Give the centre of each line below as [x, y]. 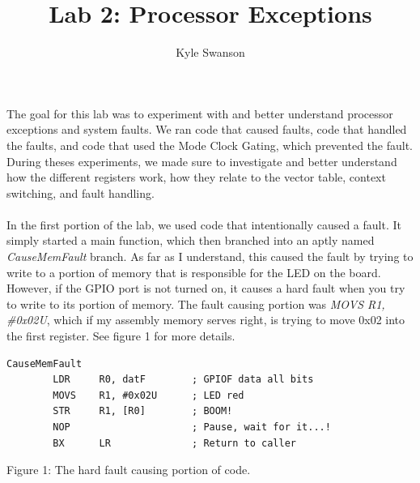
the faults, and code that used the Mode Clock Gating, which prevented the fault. [210, 145]
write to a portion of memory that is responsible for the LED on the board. [194, 272]
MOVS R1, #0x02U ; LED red [148, 395]
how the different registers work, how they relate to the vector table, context [196, 177]
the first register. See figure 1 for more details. [121, 336]
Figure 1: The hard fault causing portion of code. [129, 470]
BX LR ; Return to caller [174, 443]
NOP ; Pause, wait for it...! [192, 427]
